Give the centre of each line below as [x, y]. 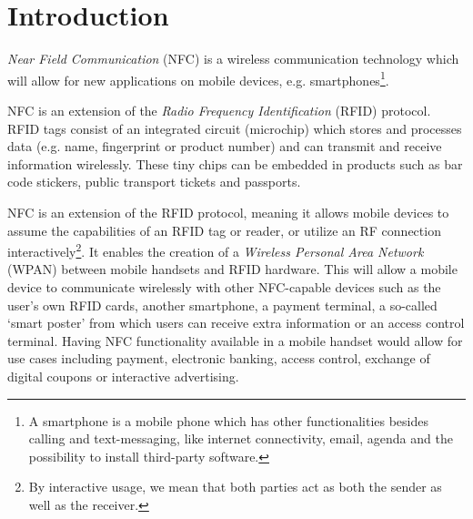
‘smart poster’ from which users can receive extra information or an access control [236, 323]
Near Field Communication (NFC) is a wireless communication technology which [233, 59]
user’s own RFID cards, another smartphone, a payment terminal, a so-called [222, 305]
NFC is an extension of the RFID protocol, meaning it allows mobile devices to [228, 212]
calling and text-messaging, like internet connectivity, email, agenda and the [241, 438]
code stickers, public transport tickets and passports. [154, 182]
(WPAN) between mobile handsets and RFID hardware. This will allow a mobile [232, 269]
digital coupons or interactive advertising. [123, 376]
